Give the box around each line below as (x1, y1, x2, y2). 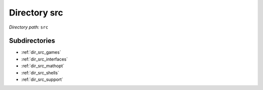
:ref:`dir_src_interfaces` (21, 56, 68, 62)
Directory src (9, 7, 63, 18)
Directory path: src (9, 24, 49, 30)
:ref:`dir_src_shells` (21, 70, 59, 75)
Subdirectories (9, 37, 56, 45)
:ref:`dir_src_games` (21, 49, 61, 55)
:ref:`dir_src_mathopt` (21, 63, 64, 69)
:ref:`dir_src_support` (21, 76, 63, 82)
